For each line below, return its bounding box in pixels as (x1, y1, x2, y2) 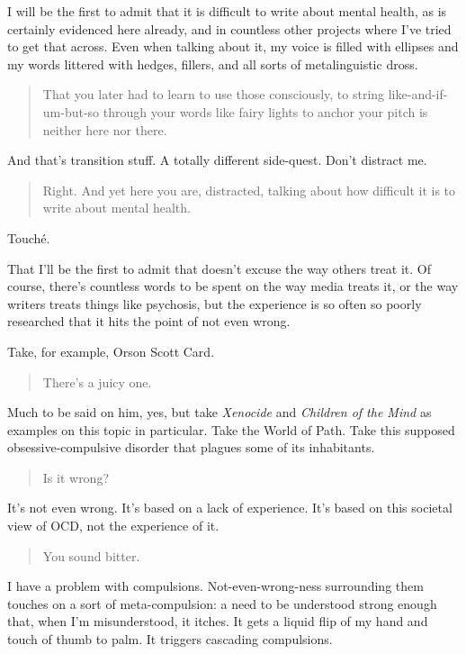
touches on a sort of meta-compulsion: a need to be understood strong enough (7, 594, 437, 613)
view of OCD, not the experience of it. (7, 516, 220, 535)
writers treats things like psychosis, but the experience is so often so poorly (7, 294, 422, 313)
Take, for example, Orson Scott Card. (7, 341, 215, 360)
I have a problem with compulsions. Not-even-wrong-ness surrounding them (7, 577, 424, 595)
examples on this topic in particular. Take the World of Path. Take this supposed (7, 420, 455, 439)
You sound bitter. (42, 546, 140, 565)
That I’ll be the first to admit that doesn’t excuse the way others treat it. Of (7, 259, 431, 277)
